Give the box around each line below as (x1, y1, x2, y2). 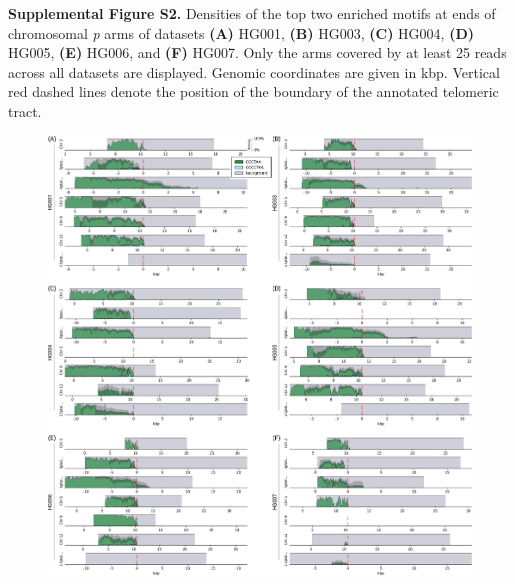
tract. (8, 100, 42, 121)
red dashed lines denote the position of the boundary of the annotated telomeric (8, 81, 499, 102)
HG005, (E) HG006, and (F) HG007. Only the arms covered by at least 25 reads (8, 42, 507, 63)
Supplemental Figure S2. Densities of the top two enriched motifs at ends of (8, 3, 496, 23)
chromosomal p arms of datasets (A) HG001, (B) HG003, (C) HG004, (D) (8, 22, 475, 43)
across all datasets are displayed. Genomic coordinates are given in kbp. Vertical (8, 61, 500, 82)
